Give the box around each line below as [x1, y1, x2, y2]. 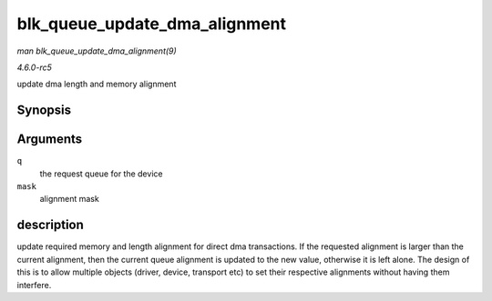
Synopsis [16, 103, 72, 118]
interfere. [16, 279, 52, 290]
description [16, 217, 84, 233]
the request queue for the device [39, 168, 163, 179]
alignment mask [39, 194, 99, 205]
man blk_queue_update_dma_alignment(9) [16, 45, 177, 56]
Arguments [16, 132, 83, 147]
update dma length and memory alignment [16, 78, 177, 90]
